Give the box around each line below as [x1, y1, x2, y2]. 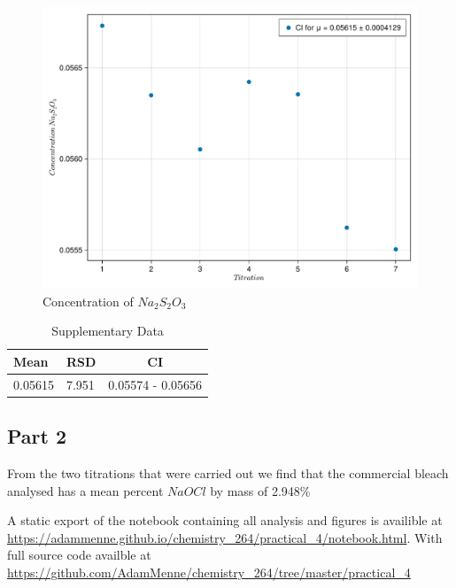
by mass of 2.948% [210, 481, 311, 499]
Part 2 [7, 422, 67, 450]
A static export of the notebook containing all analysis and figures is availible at [7, 511, 443, 530]
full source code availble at [7, 545, 151, 564]
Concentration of [43, 291, 134, 310]
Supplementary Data [51, 321, 164, 340]
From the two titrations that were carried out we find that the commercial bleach [7, 463, 449, 482]
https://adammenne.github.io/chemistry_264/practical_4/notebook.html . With [7, 528, 443, 546]
